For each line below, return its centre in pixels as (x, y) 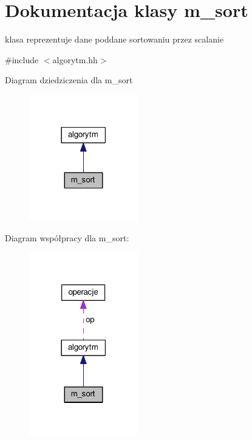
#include (22, 59)
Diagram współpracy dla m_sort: (67, 237)
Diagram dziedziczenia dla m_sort (69, 80)
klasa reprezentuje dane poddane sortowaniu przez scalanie (114, 39)
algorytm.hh (75, 59)
